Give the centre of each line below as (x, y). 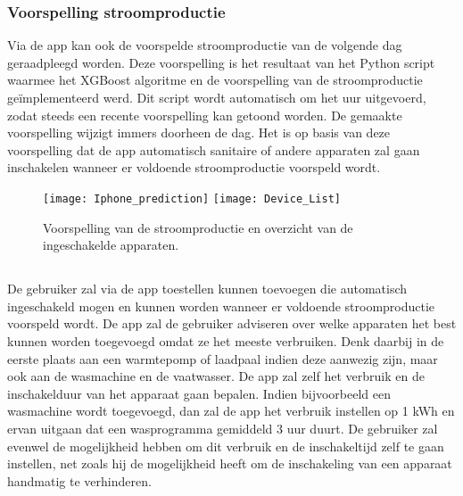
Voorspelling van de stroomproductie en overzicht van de (198, 227)
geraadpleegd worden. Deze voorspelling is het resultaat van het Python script (221, 62)
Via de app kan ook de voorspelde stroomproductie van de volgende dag (205, 45)
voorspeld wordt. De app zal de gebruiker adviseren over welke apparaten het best (232, 323)
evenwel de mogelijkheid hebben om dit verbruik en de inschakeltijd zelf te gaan (226, 446)
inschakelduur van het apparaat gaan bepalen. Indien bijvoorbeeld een (199, 393)
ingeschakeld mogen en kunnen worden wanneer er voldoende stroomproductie (221, 306)
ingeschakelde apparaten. (111, 245)
